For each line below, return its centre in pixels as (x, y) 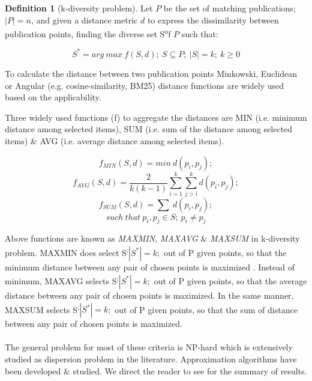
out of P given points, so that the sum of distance (206, 309)
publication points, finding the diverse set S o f (88, 33)
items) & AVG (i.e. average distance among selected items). (115, 140)
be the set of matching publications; (229, 8)
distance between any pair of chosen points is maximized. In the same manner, (149, 295)
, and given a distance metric (84, 20)
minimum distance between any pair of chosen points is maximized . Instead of (150, 267)
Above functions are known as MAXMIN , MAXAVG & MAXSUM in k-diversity (152, 238)
